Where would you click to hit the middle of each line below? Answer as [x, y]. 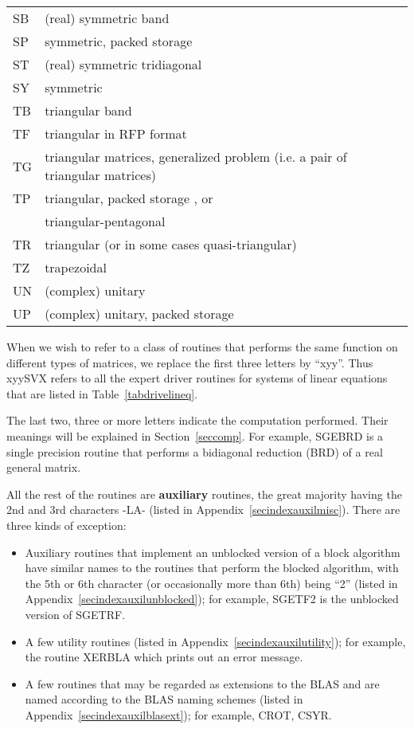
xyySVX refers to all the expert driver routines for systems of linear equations [197, 378]
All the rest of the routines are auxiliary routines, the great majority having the [204, 494]
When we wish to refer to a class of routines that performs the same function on [202, 347]
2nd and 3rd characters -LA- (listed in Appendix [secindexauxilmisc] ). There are [203, 510]
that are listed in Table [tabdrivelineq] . [102, 393]
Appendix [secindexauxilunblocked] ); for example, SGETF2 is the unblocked [212, 599]
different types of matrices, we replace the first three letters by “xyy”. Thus [190, 362]
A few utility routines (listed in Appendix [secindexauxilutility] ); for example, [215, 641]
